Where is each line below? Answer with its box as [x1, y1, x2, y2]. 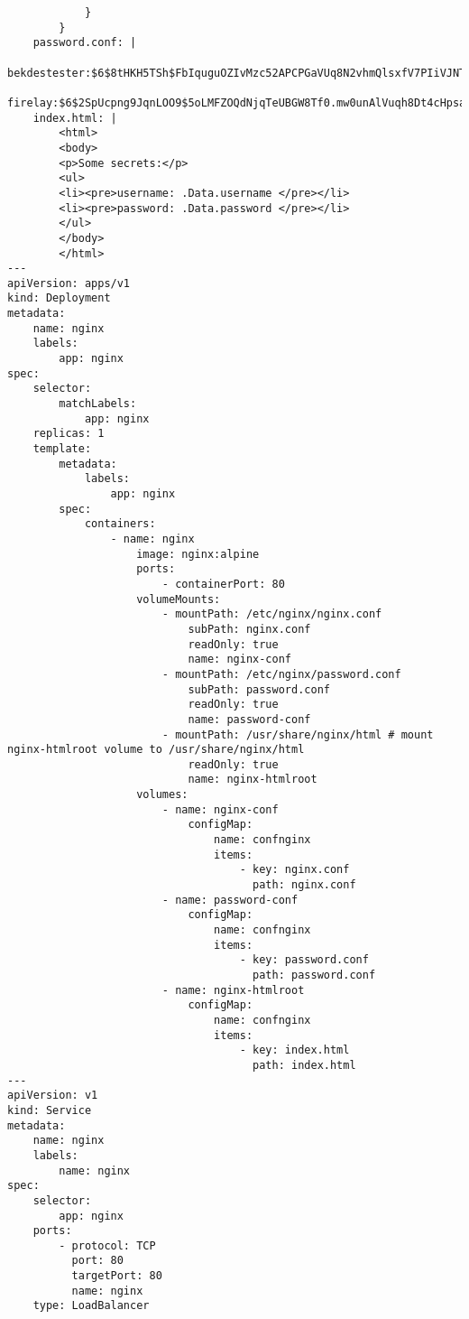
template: [32, 442, 92, 456]
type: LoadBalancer [32, 1299, 150, 1313]
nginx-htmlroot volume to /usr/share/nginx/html [7, 743, 305, 757]
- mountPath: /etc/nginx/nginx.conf [161, 608, 382, 621]
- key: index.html [239, 1044, 350, 1057]
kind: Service [7, 1103, 92, 1117]
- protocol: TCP [59, 1239, 156, 1252]
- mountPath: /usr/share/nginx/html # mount [161, 728, 434, 741]
